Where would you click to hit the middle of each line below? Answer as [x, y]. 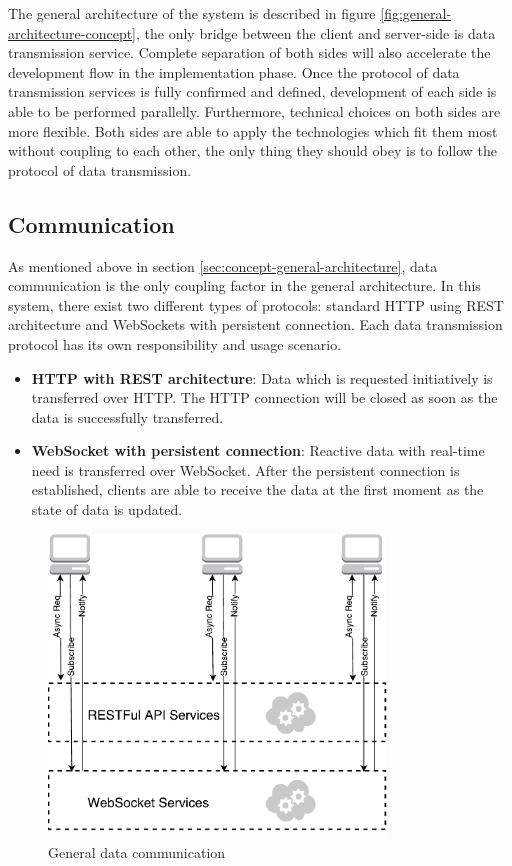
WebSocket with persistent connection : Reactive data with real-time [258, 450]
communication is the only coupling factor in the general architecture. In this [244, 285]
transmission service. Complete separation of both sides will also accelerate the [249, 52]
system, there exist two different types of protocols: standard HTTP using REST [256, 304]
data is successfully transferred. [127, 416]
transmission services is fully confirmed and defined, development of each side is [252, 91]
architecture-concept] [72, 32]
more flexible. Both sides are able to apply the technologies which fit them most [253, 130]
